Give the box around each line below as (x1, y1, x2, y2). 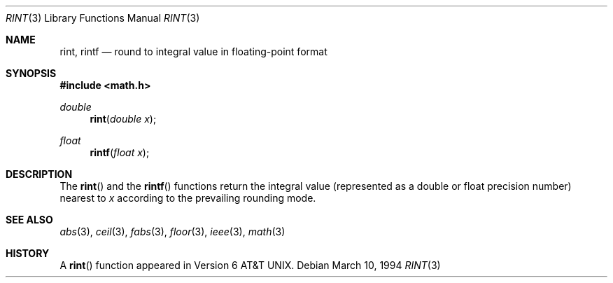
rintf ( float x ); (90, 146, 150, 158)
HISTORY (6, 247, 50, 259)
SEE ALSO (6, 214, 53, 226)
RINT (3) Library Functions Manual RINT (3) (6, 12, 200, 24)
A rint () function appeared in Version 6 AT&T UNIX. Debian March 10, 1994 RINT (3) (59, 259, 441, 271)
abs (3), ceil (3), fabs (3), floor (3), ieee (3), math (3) (59, 226, 286, 237)
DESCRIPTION (6, 168, 73, 180)
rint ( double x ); (90, 113, 157, 125)
